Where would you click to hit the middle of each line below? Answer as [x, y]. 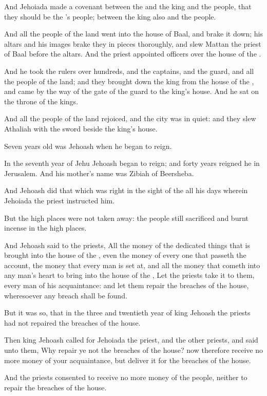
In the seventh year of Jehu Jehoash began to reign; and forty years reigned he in [132, 163]
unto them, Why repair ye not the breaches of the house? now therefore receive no [133, 350]
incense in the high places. [45, 228]
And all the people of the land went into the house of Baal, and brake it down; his [134, 34]
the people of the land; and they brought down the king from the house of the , [129, 81]
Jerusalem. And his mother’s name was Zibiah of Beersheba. [99, 173]
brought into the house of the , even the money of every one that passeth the [125, 255]
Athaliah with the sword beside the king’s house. [81, 128]
